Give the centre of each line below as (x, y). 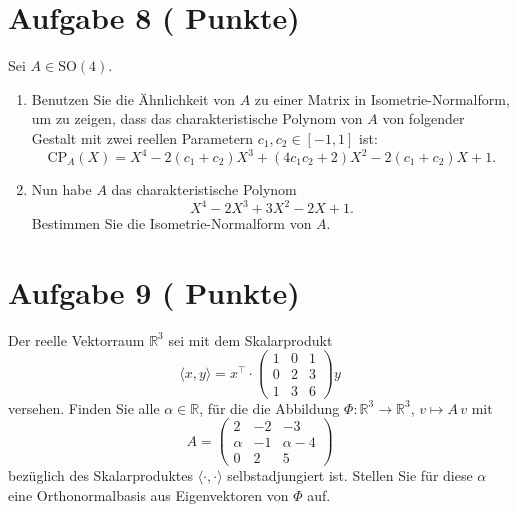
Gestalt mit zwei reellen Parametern (142, 137)
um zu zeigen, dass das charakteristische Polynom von (197, 118)
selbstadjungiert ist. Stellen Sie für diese (350, 475)
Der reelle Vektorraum (76, 339)
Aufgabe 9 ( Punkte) (154, 291)
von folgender (423, 118)
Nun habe (61, 189)
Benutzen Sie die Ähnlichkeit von (133, 98)
